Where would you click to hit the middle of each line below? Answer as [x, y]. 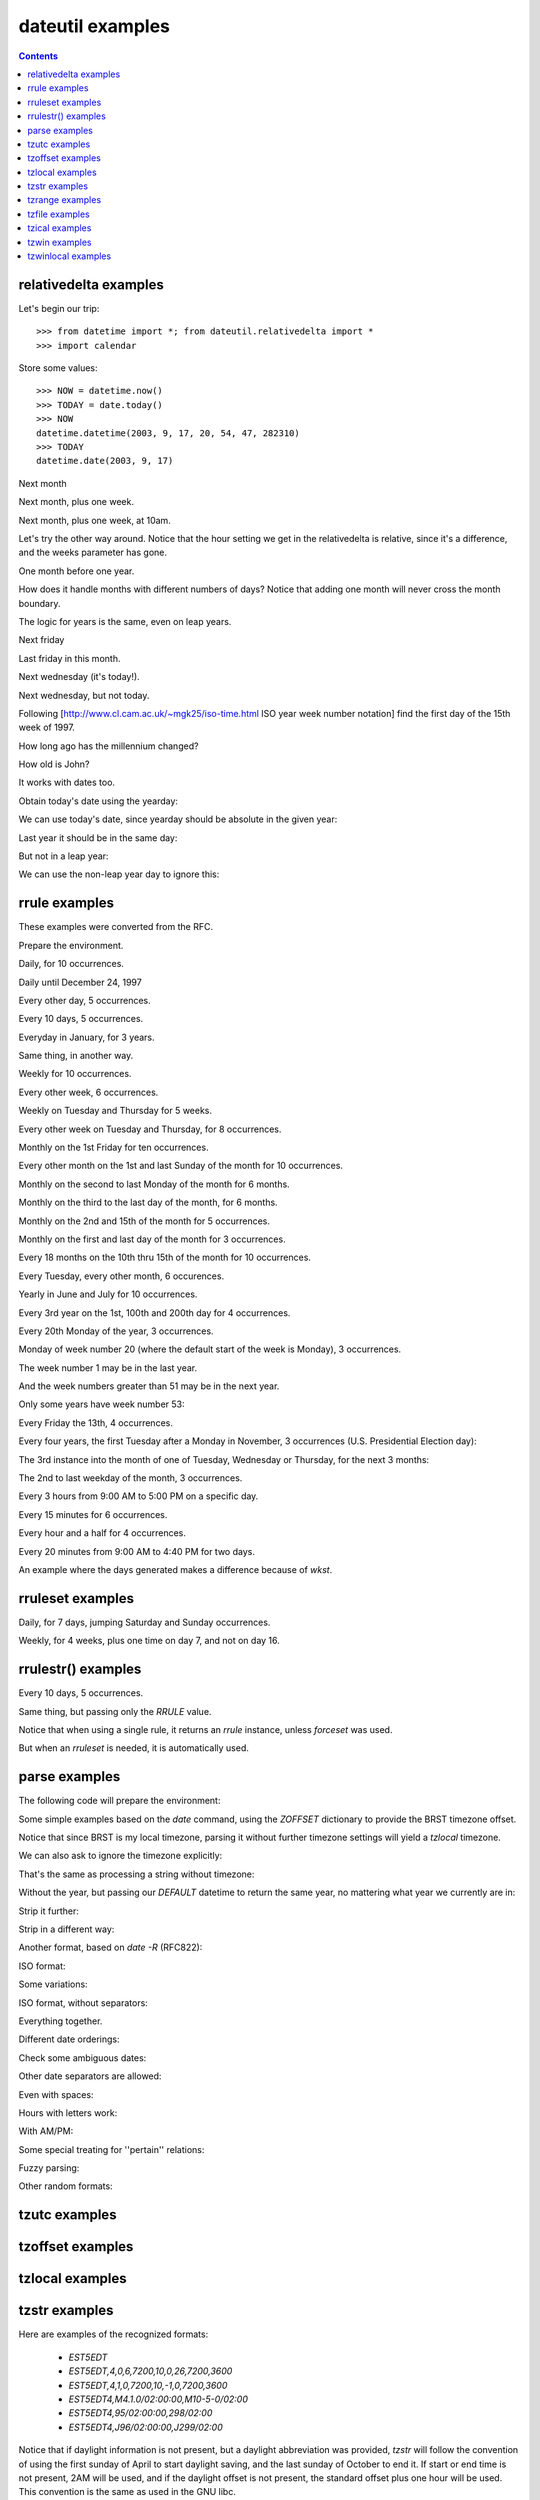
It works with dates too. [66, 782]
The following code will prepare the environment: [119, 1801]
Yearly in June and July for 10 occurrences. [108, 1294]
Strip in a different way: [66, 1929]
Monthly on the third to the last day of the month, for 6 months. [148, 1202]
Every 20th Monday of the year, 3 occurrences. [116, 1331]
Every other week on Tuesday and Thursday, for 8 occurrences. [150, 1129]
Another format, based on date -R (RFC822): [110, 1947]
